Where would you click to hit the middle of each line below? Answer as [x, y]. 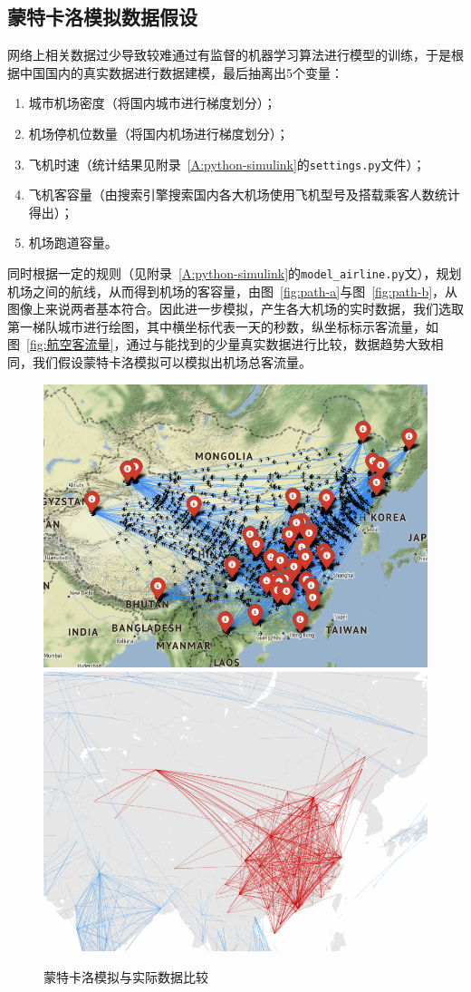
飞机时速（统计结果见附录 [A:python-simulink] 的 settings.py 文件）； [227, 164]
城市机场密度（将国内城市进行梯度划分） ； [152, 103]
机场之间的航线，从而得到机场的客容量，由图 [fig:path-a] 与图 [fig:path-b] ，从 [233, 291]
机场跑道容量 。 [73, 243]
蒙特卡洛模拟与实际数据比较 [126, 976]
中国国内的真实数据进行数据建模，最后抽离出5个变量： [181, 72]
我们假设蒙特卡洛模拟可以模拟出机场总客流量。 [172, 362]
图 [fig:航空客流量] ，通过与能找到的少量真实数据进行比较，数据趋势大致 [219, 344]
